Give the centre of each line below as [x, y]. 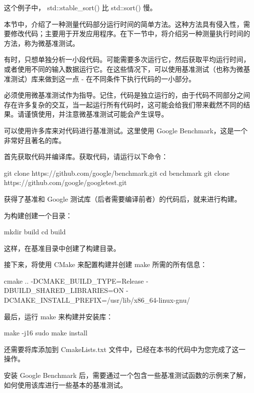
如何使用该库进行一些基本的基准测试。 [65, 384]
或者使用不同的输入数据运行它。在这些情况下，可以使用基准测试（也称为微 [124, 69]
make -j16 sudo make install [46, 333]
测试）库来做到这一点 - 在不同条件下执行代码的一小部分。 [103, 78]
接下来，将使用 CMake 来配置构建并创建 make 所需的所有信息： [106, 264]
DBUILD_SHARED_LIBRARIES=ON [64, 290]
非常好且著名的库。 [35, 140]
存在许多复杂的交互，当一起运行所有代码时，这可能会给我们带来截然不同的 [124, 104]
